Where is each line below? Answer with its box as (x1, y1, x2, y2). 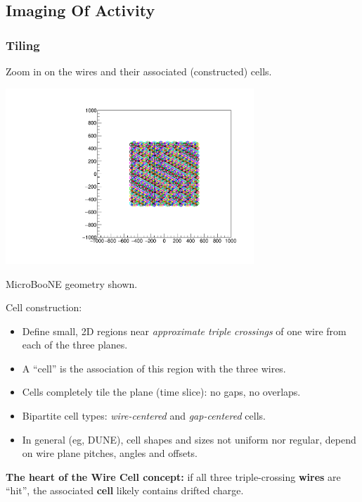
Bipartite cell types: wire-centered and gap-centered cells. (22, 408, 266, 423)
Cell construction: (6, 300, 82, 315)
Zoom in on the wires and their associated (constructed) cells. (6, 64, 272, 78)
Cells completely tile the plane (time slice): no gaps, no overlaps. (22, 384, 301, 399)
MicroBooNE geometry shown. (6, 276, 138, 291)
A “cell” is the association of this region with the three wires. (22, 360, 286, 375)
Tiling (6, 36, 40, 54)
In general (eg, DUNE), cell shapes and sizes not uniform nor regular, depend (22, 432, 356, 446)
